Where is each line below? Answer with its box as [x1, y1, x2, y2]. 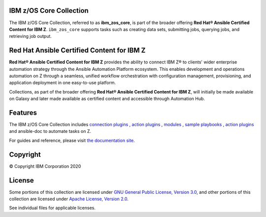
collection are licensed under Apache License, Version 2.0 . [9, 196, 129, 202]
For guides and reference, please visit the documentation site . [9, 137, 135, 143]
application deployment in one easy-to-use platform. [9, 80, 116, 86]
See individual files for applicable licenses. [9, 205, 96, 211]
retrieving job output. [9, 33, 52, 39]
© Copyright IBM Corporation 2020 [9, 163, 81, 169]
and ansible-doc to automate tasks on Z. [9, 128, 91, 134]
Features [9, 108, 37, 117]
